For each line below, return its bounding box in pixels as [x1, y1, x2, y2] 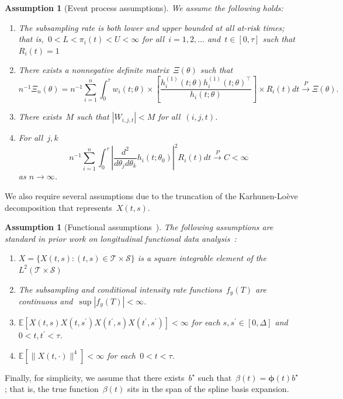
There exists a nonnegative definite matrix [18, 64, 169, 76]
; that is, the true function [5, 383, 99, 395]
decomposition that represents [5, 201, 112, 213]
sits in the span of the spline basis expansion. [127, 383, 289, 395]
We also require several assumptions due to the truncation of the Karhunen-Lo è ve [5, 190, 298, 202]
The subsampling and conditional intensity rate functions [18, 283, 222, 295]
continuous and [18, 295, 73, 307]
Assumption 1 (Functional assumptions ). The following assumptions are [5, 221, 273, 233]
